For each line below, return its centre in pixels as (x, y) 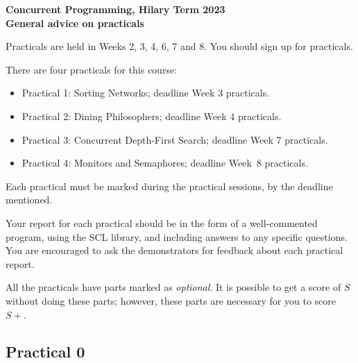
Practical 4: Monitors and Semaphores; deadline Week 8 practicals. (165, 163)
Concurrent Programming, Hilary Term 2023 (116, 9)
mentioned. (29, 200)
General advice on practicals (75, 23)
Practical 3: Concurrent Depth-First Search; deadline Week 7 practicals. (175, 139)
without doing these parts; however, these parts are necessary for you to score (171, 300)
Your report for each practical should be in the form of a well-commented (162, 222)
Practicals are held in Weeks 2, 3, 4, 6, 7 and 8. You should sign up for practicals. (179, 46)
